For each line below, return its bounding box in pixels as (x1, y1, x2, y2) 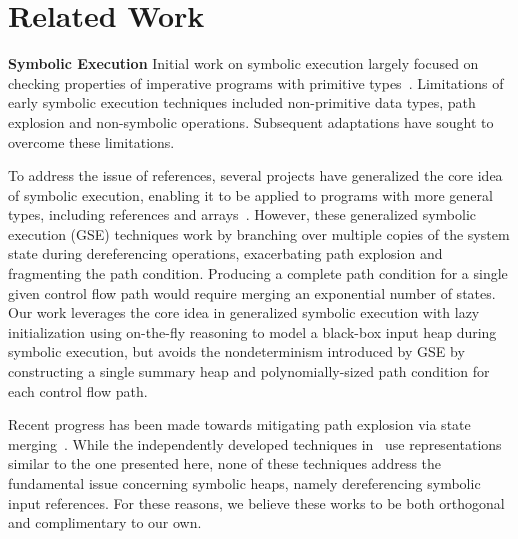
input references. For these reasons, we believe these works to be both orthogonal (8, 492, 505, 513)
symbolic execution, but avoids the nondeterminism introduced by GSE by (8, 341, 465, 362)
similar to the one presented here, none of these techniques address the (8, 453, 442, 474)
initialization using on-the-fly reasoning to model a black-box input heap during (8, 321, 497, 342)
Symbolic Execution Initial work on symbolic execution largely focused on (8, 53, 479, 74)
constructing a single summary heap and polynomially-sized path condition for (8, 361, 490, 382)
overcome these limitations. (8, 131, 175, 152)
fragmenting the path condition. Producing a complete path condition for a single (8, 263, 508, 284)
